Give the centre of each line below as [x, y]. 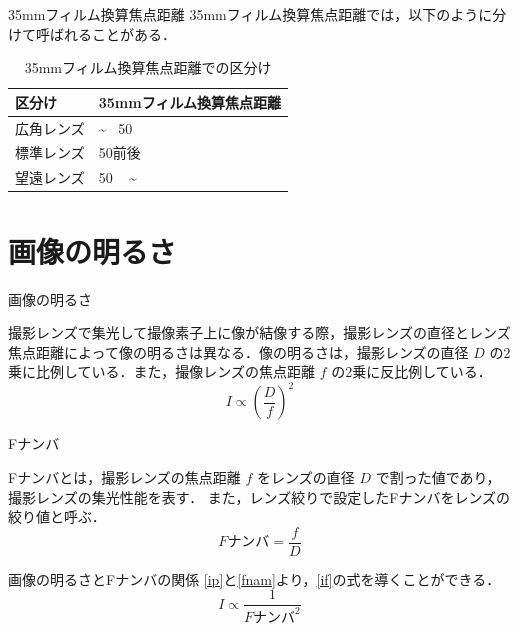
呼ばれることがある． [105, 33]
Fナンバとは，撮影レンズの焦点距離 [124, 477]
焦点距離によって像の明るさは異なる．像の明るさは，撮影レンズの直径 [238, 351]
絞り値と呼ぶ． [57, 516]
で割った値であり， [438, 477]
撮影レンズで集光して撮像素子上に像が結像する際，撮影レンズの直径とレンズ [259, 332]
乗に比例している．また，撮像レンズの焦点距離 [162, 371]
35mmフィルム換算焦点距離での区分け [148, 67]
